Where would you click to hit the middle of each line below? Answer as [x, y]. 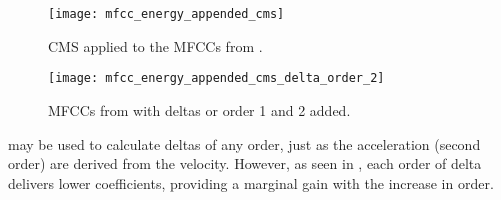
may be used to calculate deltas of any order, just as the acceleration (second [244, 143]
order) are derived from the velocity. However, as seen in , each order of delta [245, 163]
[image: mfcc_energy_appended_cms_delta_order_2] [216, 78]
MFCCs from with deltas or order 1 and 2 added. [199, 109]
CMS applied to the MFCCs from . [155, 45]
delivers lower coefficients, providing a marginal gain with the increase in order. [251, 182]
